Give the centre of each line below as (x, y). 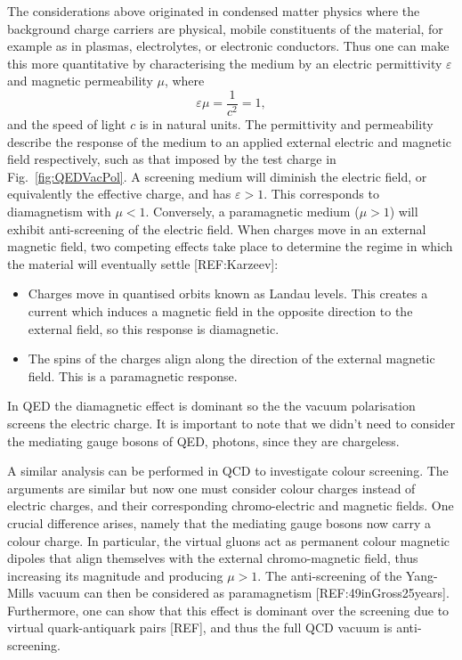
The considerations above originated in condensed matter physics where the (214, 11)
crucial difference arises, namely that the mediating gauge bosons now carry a (219, 522)
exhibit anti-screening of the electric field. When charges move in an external (217, 228)
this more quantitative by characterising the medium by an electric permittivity (225, 63)
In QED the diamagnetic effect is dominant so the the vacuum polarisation (211, 406)
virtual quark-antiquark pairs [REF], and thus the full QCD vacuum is (200, 627)
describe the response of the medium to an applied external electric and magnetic (229, 141)
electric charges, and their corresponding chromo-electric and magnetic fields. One (231, 505)
